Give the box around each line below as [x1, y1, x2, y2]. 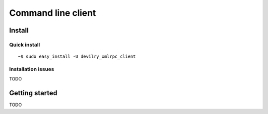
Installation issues [9, 66, 55, 73]
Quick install [9, 41, 40, 48]
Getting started [9, 89, 58, 97]
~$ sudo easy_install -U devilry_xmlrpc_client [18, 54, 136, 59]
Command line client [9, 7, 96, 18]
